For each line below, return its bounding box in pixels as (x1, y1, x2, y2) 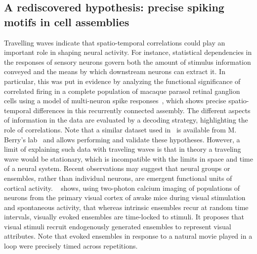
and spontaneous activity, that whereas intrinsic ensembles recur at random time (4, 202, 249, 212)
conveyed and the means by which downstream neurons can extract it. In (4, 66, 225, 77)
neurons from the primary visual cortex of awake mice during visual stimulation (4, 192, 246, 203)
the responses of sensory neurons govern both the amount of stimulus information (4, 56, 251, 67)
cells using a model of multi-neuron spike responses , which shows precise (4, 95, 226, 106)
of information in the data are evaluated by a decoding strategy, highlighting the (4, 115, 248, 125)
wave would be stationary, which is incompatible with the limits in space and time (4, 153, 253, 164)
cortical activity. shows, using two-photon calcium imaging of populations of (4, 182, 240, 193)
